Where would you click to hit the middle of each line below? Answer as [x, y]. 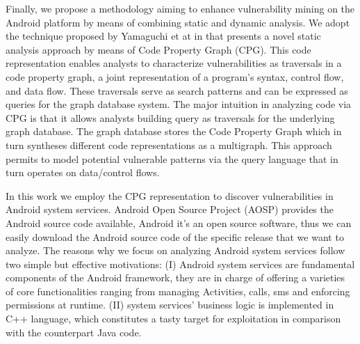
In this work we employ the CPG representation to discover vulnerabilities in [170, 195]
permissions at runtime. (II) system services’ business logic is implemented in [170, 305]
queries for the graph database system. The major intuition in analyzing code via [179, 104]
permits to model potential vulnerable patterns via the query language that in [172, 158]
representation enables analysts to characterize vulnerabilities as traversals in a [174, 63]
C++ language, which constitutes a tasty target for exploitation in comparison [173, 319]
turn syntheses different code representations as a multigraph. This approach [169, 144]
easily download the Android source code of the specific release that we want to [175, 236]
